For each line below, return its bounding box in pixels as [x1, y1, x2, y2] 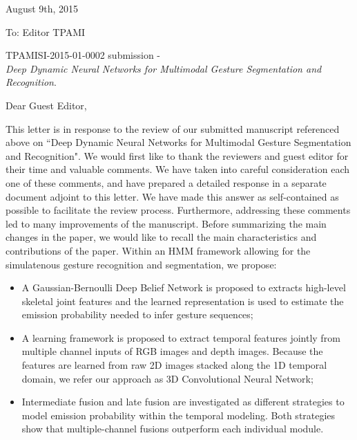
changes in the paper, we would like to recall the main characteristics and [6, 230, 317, 244]
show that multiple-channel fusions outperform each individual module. [21, 421, 324, 436]
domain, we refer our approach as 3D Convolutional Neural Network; [21, 371, 313, 385]
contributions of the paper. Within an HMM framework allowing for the [6, 243, 311, 257]
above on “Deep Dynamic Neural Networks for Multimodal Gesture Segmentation [6, 135, 351, 149]
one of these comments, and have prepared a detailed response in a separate [6, 175, 327, 190]
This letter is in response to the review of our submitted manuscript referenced [6, 121, 340, 136]
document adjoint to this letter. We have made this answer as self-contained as [6, 189, 339, 203]
